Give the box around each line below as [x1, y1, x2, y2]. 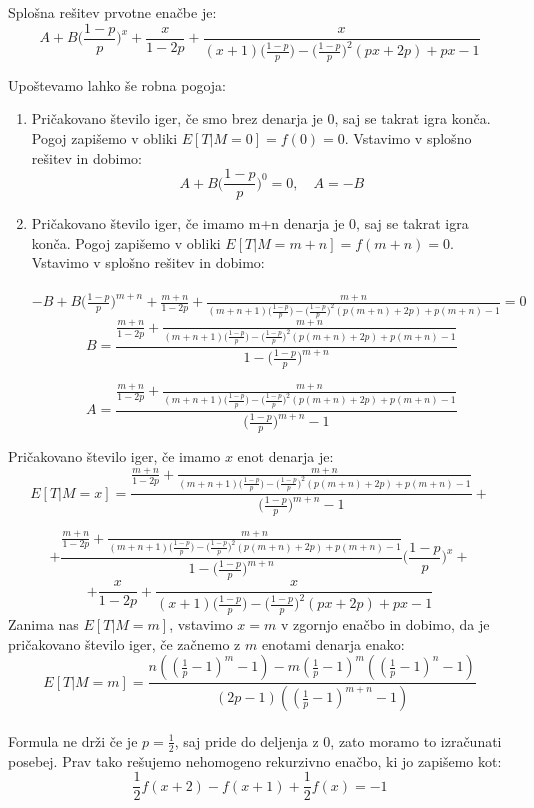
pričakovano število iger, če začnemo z [8, 633, 241, 654]
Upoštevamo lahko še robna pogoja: [8, 74, 226, 95]
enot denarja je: [237, 445, 334, 466]
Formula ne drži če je [8, 730, 138, 751]
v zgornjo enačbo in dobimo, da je [280, 614, 490, 635]
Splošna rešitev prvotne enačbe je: [8, 2, 217, 22]
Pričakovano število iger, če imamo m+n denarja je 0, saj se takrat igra [31, 213, 469, 234]
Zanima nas [8, 614, 79, 635]
